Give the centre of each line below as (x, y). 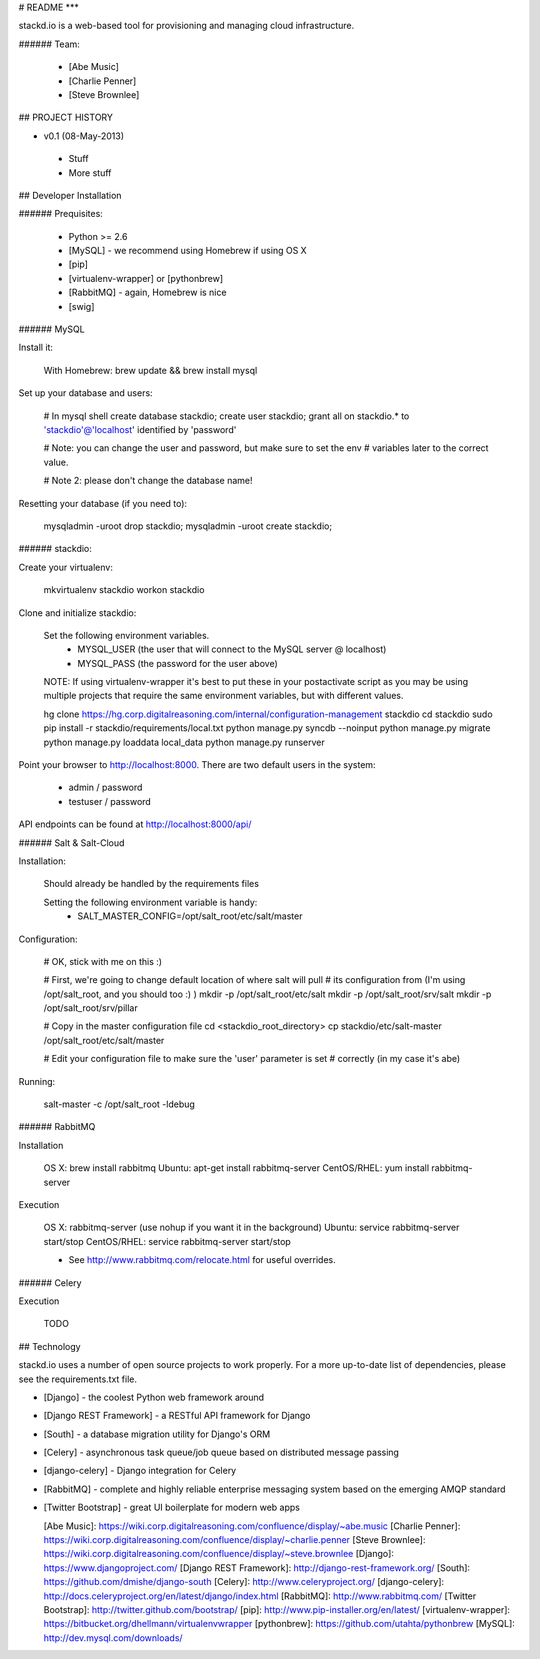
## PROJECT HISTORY (66, 117)
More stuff (90, 172)
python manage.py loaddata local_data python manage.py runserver (184, 742)
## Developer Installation (70, 195)
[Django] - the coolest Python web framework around (154, 1397)
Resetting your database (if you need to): (103, 503)
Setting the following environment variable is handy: (150, 902)
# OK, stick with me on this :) (103, 961)
